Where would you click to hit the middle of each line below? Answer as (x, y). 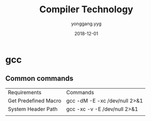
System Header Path (33, 109)
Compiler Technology (86, 9)
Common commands (39, 79)
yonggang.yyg (86, 24)
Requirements (25, 92)
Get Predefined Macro (35, 100)
